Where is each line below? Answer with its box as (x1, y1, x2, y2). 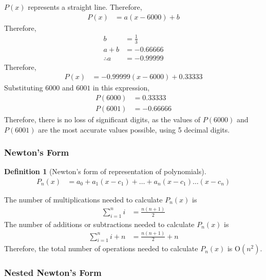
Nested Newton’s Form (4, 266, 102, 279)
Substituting (4, 82, 43, 93)
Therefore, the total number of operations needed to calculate (4, 243, 198, 254)
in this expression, (92, 82, 150, 93)
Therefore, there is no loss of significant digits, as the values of (4, 114, 201, 124)
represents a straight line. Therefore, (28, 2, 142, 12)
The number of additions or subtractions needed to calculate (4, 218, 195, 229)
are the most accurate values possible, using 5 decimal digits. (38, 124, 230, 135)
